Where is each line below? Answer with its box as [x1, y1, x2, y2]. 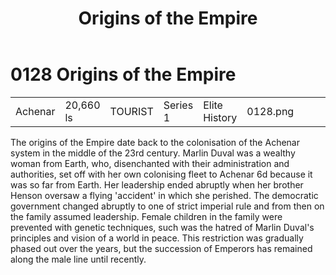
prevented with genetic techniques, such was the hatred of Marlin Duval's [10, 221, 315, 233]
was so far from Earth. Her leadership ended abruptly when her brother [10, 178, 304, 191]
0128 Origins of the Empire [10, 63, 237, 86]
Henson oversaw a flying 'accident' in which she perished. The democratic [10, 189, 319, 201]
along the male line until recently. [10, 253, 147, 265]
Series [163, 98, 194, 112]
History [203, 110, 238, 124]
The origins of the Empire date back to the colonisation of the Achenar [10, 136, 300, 148]
